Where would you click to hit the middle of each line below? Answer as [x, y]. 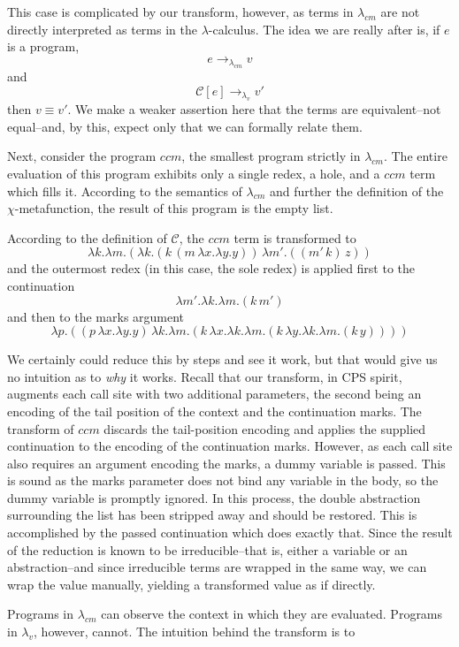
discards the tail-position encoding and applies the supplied [265, 428]
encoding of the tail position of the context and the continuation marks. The [214, 411]
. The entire [415, 156]
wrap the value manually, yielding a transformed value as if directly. [191, 584]
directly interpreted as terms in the [102, 29]
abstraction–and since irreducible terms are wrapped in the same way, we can [217, 567]
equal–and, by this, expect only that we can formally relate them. [185, 126]
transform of [41, 428]
